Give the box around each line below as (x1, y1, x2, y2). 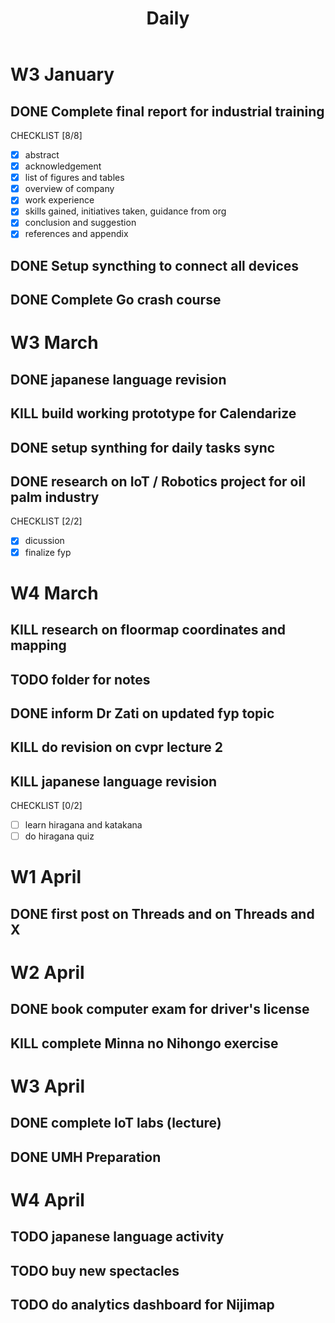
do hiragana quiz (24, 830, 95, 842)
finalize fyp (24, 546, 72, 558)
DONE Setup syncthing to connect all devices (10, 257, 300, 274)
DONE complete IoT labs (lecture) (10, 1115, 222, 1132)
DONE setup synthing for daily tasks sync (10, 439, 276, 456)
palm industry (10, 489, 100, 506)
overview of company (24, 183, 115, 195)
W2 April (10, 962, 85, 984)
